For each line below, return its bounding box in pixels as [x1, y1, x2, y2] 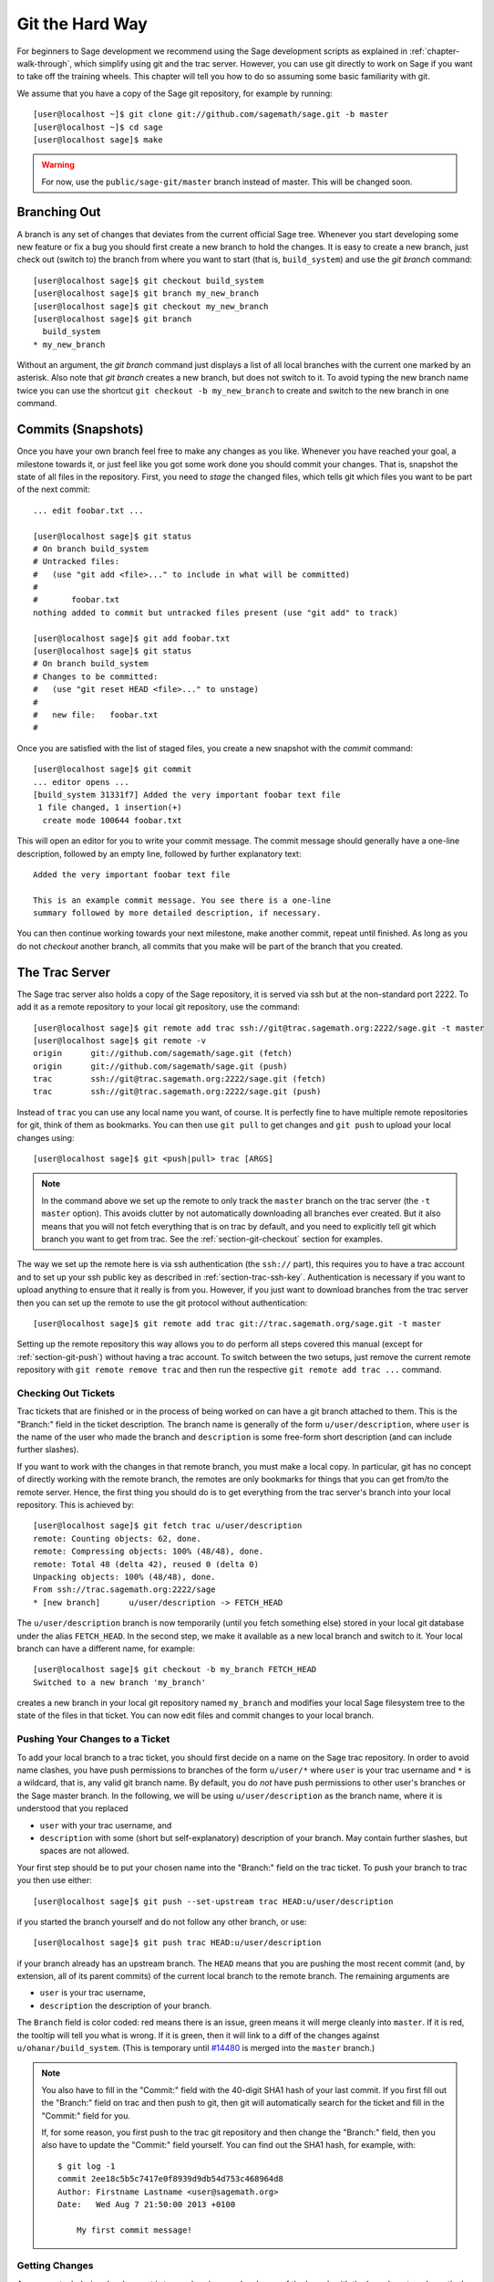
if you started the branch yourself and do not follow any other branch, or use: [16, 1916, 307, 1927]
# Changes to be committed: [33, 671, 159, 682]
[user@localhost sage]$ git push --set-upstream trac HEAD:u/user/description [33, 1896, 394, 1907]
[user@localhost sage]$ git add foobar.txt [33, 633, 231, 644]
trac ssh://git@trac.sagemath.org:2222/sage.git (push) [33, 1086, 322, 1097]
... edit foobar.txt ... [33, 505, 144, 516]
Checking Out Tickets [16, 1387, 116, 1399]
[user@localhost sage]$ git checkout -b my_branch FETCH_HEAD [33, 1664, 317, 1675]
